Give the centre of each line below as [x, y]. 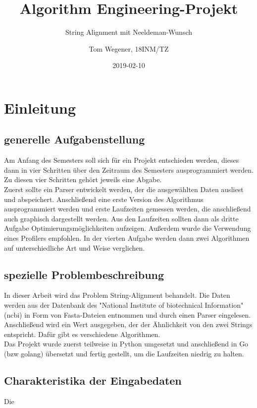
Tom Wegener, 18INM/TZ [129, 48]
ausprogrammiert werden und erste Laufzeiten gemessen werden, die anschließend [128, 209]
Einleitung [40, 107]
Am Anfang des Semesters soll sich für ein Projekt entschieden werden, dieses [122, 160]
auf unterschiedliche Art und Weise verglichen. [75, 247]
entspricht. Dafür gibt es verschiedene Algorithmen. [82, 334]
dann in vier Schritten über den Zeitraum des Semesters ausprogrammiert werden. [129, 170]
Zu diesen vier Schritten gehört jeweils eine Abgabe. [83, 179]
